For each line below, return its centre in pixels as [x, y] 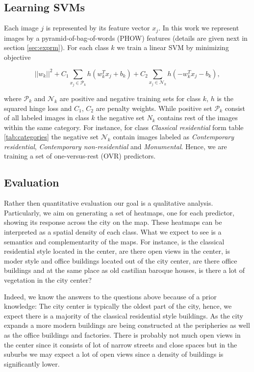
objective [17, 57]
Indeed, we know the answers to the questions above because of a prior [110, 296]
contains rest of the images [198, 118]
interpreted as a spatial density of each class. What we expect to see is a [113, 232]
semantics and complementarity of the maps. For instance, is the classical [114, 241]
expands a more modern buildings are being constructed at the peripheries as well [127, 325]
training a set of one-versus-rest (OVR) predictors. [80, 156]
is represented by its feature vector [98, 28]
